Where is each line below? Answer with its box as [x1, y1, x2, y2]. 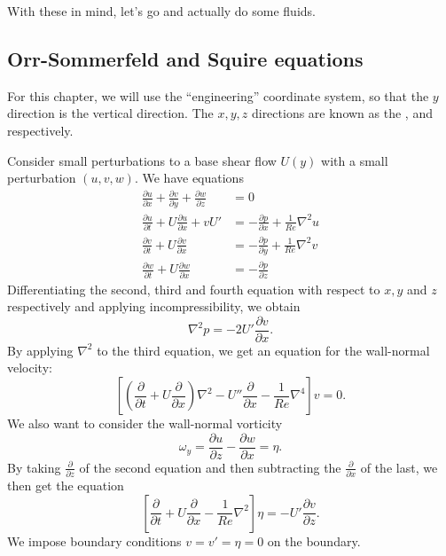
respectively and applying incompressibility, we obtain [7, 297, 301, 316]
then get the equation [7, 476, 124, 494]
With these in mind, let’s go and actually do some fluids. [7, 2, 316, 20]
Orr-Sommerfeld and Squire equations [7, 44, 364, 72]
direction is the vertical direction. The [7, 104, 214, 122]
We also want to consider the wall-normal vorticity [7, 414, 283, 433]
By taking [7, 458, 61, 476]
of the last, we [360, 458, 438, 476]
